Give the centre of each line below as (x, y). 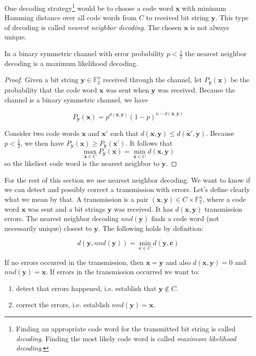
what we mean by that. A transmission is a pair (76, 199)
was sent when (128, 89)
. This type (232, 17)
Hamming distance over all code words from (71, 17)
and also (178, 262)
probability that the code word (51, 89)
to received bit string (178, 17)
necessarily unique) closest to (48, 228)
